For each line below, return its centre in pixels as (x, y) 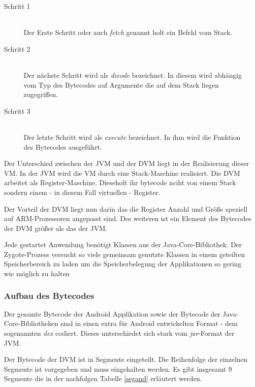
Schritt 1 (17, 6)
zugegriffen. (41, 94)
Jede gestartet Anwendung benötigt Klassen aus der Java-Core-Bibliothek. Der (123, 244)
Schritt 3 (17, 111)
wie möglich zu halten (37, 274)
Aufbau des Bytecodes (49, 295)
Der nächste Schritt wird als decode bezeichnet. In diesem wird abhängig (133, 75)
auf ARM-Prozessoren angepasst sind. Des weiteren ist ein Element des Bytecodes (128, 218)
